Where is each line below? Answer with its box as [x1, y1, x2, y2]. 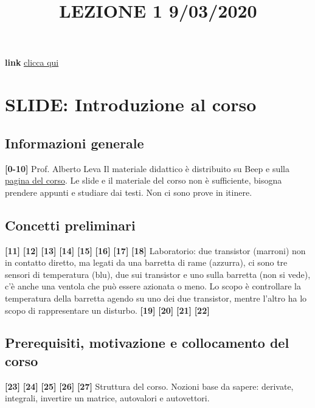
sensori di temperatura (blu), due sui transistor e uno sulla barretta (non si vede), [5, 268, 311, 280]
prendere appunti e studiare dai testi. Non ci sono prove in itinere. [5, 185, 252, 198]
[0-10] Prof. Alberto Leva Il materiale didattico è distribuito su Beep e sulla [5, 162, 289, 175]
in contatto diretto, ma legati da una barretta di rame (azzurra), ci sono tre [5, 256, 288, 269]
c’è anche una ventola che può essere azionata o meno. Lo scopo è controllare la [5, 280, 301, 292]
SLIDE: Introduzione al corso [5, 92, 257, 117]
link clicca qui [5, 56, 59, 69]
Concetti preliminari [5, 215, 136, 234]
